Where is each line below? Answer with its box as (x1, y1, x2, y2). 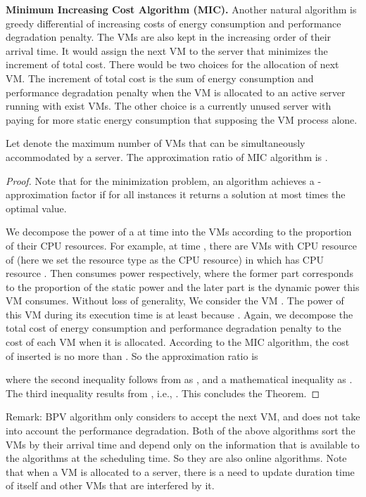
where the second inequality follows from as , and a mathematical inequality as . (6, 372, 353, 387)
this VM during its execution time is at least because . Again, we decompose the (6, 306, 353, 321)
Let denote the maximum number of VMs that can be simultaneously (6, 136, 305, 150)
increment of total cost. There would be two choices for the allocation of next (6, 57, 339, 72)
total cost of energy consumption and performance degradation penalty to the (6, 321, 341, 335)
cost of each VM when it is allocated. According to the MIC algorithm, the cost (6, 335, 350, 349)
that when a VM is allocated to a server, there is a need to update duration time (6, 464, 355, 479)
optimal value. (6, 200, 67, 215)
